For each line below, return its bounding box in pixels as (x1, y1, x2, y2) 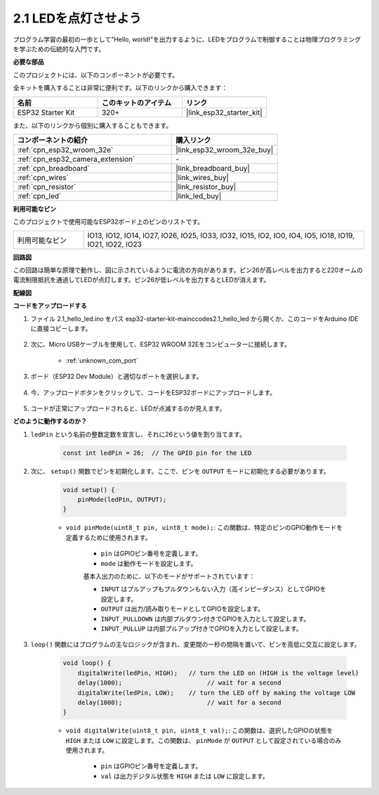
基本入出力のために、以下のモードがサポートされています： (83, 572, 255, 581)
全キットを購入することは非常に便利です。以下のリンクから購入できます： (13, 84, 228, 92)
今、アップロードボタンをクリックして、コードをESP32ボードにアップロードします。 (30, 388, 277, 396)
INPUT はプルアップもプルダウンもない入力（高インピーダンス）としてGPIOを (100, 585, 326, 593)
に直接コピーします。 (30, 324, 92, 333)
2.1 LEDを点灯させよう (13, 11, 142, 26)
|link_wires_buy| (175, 172, 230, 182)
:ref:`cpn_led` (17, 190, 62, 200)
